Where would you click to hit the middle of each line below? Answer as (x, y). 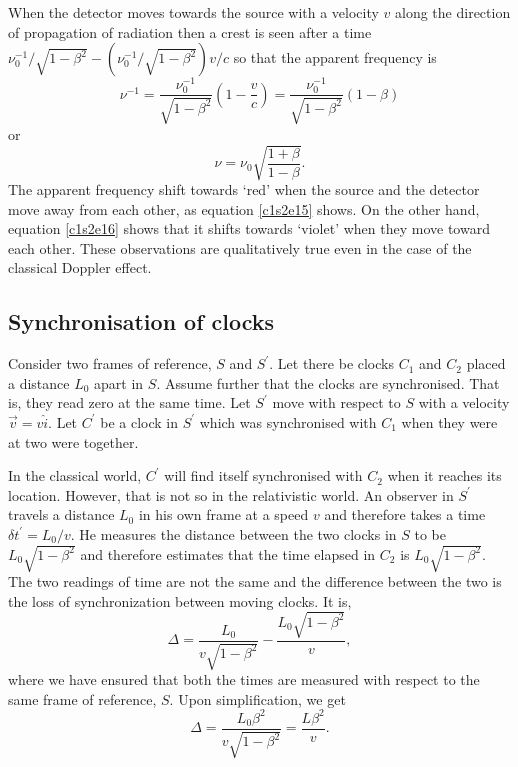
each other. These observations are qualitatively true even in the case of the (240, 247)
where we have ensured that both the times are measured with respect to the (244, 679)
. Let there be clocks (331, 363)
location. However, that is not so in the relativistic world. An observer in (231, 494)
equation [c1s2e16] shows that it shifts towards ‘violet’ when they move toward (249, 228)
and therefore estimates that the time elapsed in (228, 553)
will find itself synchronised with (263, 475)
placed (486, 363)
